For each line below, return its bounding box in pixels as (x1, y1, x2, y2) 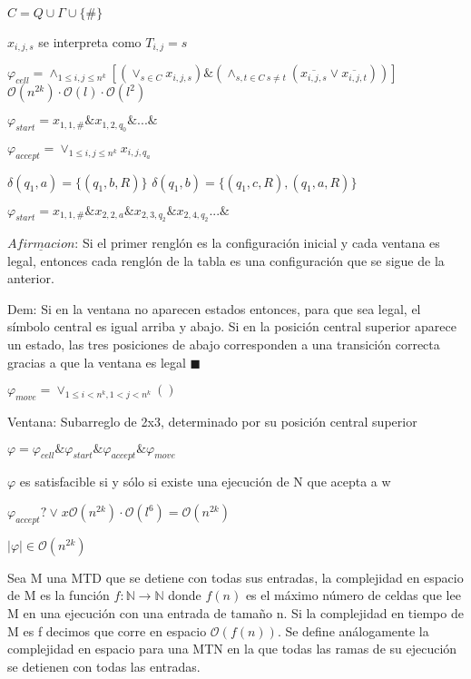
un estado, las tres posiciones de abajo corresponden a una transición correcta (7, 335, 440, 354)
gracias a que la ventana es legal (7, 352, 186, 371)
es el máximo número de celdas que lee (245, 586, 461, 605)
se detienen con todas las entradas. (7, 656, 201, 675)
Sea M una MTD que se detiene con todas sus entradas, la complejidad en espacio (7, 567, 464, 586)
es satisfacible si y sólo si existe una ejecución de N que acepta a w (19, 472, 391, 491)
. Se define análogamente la (277, 621, 429, 640)
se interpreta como (38, 33, 142, 51)
